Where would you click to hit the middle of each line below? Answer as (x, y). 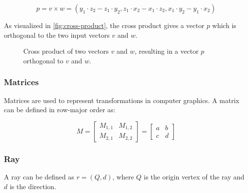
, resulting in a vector (167, 51)
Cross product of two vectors (66, 51)
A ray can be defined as (39, 177)
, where (123, 177)
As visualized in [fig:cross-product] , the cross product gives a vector (104, 25)
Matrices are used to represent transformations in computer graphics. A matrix (122, 100)
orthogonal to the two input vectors (57, 35)
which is (224, 25)
